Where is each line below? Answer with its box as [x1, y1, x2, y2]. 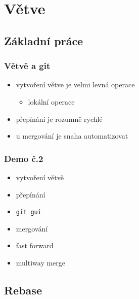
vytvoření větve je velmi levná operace [16, 79, 135, 90]
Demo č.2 [4, 152, 43, 164]
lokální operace [28, 96, 75, 107]
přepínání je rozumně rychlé [16, 113, 103, 124]
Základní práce [4, 32, 83, 48]
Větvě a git [4, 59, 51, 72]
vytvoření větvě [16, 172, 64, 182]
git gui [16, 209, 41, 216]
